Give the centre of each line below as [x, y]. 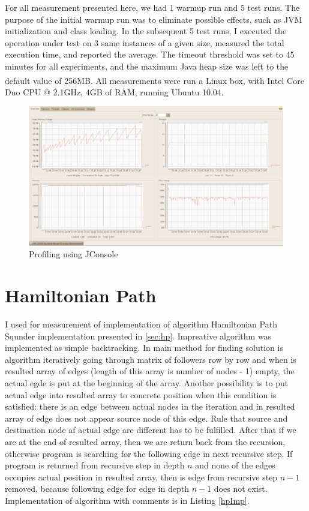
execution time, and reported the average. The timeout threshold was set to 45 [150, 54]
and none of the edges [235, 465]
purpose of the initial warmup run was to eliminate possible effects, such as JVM [154, 19]
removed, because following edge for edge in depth [97, 489]
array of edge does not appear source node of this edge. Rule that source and [146, 418]
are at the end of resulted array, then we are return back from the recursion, [145, 441]
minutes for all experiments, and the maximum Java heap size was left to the [147, 66]
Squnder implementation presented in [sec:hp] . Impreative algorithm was [138, 336]
